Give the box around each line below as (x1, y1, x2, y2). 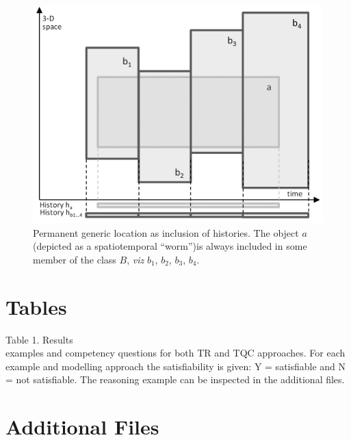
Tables (5, 292, 67, 320)
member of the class (33, 252, 116, 266)
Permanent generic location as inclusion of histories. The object (33, 225, 299, 240)
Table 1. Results (5, 332, 73, 346)
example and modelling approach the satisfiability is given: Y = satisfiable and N (5, 359, 346, 373)
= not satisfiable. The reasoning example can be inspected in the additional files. (5, 372, 345, 387)
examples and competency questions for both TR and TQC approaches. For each (5, 346, 346, 360)
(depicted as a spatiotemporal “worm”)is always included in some (33, 239, 307, 253)
